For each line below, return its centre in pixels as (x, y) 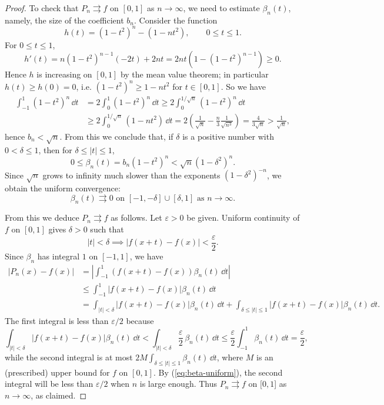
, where (230, 357)
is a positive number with (228, 136)
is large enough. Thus (178, 384)
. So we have (243, 86)
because (140, 320)
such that (107, 229)
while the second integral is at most (69, 357)
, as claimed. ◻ (59, 395)
